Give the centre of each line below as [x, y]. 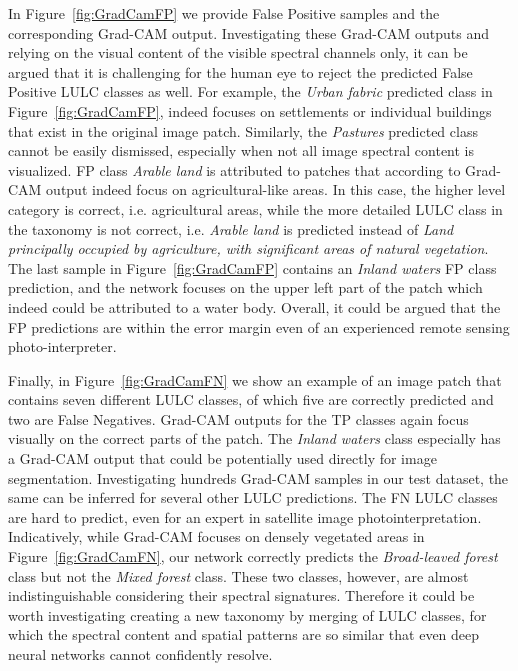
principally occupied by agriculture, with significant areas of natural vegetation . [248, 248]
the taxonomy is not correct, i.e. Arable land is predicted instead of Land [231, 228]
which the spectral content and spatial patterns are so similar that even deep [244, 634]
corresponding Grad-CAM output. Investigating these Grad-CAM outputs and [248, 32]
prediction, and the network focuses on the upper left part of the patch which [245, 287]
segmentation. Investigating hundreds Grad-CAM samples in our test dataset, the [258, 477]
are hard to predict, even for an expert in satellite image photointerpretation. [245, 516]
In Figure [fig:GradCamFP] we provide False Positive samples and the [224, 13]
